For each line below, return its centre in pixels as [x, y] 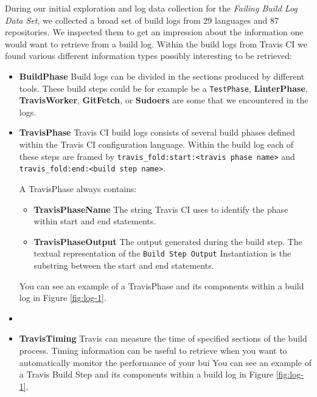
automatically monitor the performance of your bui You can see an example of [165, 362]
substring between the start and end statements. [124, 265]
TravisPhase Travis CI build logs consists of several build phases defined [157, 132]
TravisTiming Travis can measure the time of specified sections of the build [163, 338]
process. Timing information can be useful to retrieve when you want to [153, 350]
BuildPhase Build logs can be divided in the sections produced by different [162, 76]
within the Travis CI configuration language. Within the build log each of [156, 144]
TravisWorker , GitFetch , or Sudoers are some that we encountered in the [164, 100]
